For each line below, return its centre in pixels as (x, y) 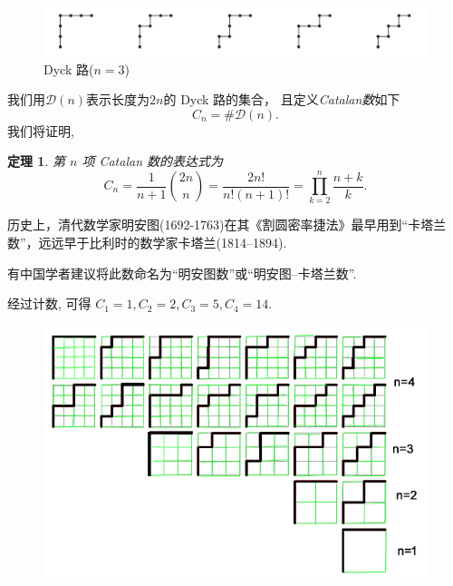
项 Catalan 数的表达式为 (153, 161)
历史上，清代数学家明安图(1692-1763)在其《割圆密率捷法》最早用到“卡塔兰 (227, 225)
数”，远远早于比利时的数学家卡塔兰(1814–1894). (147, 242)
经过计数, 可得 (49, 303)
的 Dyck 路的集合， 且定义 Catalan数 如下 (282, 99)
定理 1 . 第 (36, 161)
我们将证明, (41, 130)
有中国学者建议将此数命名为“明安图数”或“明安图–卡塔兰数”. (182, 273)
